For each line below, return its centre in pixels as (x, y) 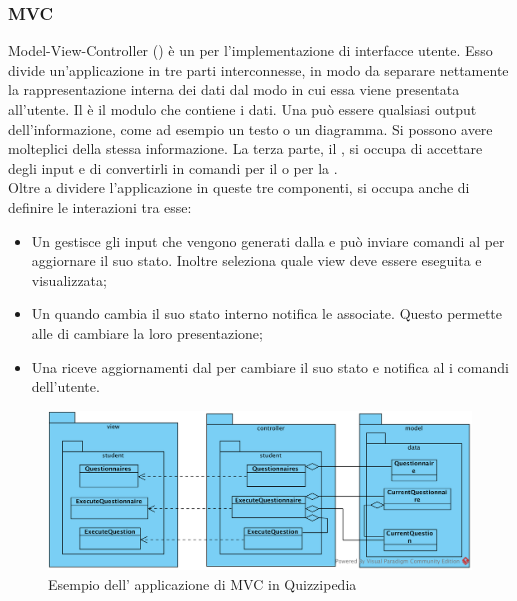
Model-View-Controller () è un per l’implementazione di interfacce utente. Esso (250, 50)
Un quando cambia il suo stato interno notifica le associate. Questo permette (267, 313)
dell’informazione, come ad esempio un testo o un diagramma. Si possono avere (250, 128)
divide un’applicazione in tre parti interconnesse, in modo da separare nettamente (258, 69)
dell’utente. (65, 386)
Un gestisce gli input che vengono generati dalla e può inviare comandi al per (268, 240)
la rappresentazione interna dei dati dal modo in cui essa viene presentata (234, 89)
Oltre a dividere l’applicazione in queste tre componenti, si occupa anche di (239, 187)
